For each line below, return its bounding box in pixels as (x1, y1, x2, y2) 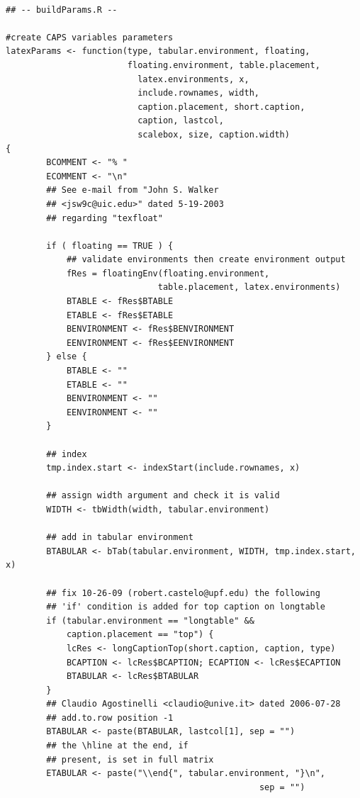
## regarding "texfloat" (46, 213, 163, 223)
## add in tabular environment (46, 532, 193, 543)
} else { (46, 352, 87, 362)
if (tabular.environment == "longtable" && (46, 615, 254, 626)
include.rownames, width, (137, 88, 259, 99)
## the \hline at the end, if (46, 741, 189, 751)
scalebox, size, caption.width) (137, 129, 290, 140)
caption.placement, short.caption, (137, 101, 305, 112)
